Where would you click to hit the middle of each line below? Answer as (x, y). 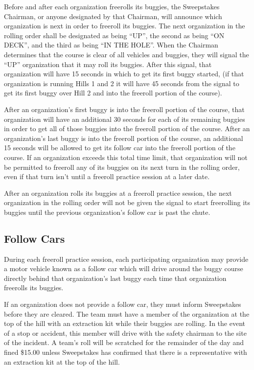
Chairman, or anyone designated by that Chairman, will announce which (113, 16)
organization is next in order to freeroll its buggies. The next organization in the (125, 26)
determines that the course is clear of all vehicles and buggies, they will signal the (127, 54)
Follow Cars (35, 238)
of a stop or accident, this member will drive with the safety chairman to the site (125, 333)
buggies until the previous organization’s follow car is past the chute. (107, 212)
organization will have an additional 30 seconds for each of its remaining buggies (125, 119)
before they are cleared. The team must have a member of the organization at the (127, 313)
